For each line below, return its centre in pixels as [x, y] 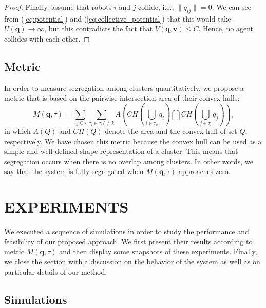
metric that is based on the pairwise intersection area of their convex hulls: [122, 98]
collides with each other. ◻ [47, 38]
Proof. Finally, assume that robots [58, 7]
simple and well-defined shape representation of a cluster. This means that [121, 151]
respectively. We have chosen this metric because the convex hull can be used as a [133, 141]
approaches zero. [204, 171]
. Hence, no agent [226, 28]
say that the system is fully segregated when [74, 171]
